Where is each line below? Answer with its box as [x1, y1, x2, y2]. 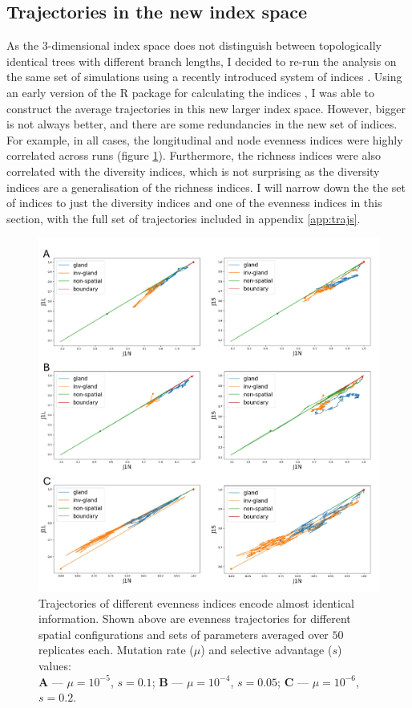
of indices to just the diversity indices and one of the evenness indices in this [6, 194, 382, 211]
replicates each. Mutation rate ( [38, 641, 194, 658]
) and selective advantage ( [200, 641, 333, 658]
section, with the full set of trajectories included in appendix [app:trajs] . [6, 210, 361, 226]
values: [38, 657, 71, 674]
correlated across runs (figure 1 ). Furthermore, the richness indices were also [6, 147, 381, 164]
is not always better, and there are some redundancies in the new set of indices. [6, 116, 398, 132]
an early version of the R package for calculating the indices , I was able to [6, 83, 375, 100]
